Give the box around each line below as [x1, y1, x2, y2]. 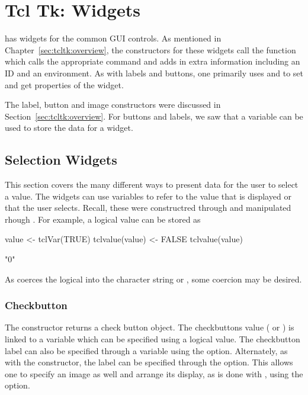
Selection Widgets [5, 150, 117, 169]
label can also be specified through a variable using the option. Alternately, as [5, 344, 288, 357]
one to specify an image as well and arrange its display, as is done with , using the [5, 367, 303, 380]
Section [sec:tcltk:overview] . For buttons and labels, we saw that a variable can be [5, 110, 303, 122]
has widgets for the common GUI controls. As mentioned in [5, 32, 222, 44]
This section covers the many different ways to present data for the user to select [5, 178, 299, 191]
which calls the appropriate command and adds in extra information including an [5, 55, 300, 68]
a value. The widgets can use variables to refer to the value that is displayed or [5, 190, 291, 202]
